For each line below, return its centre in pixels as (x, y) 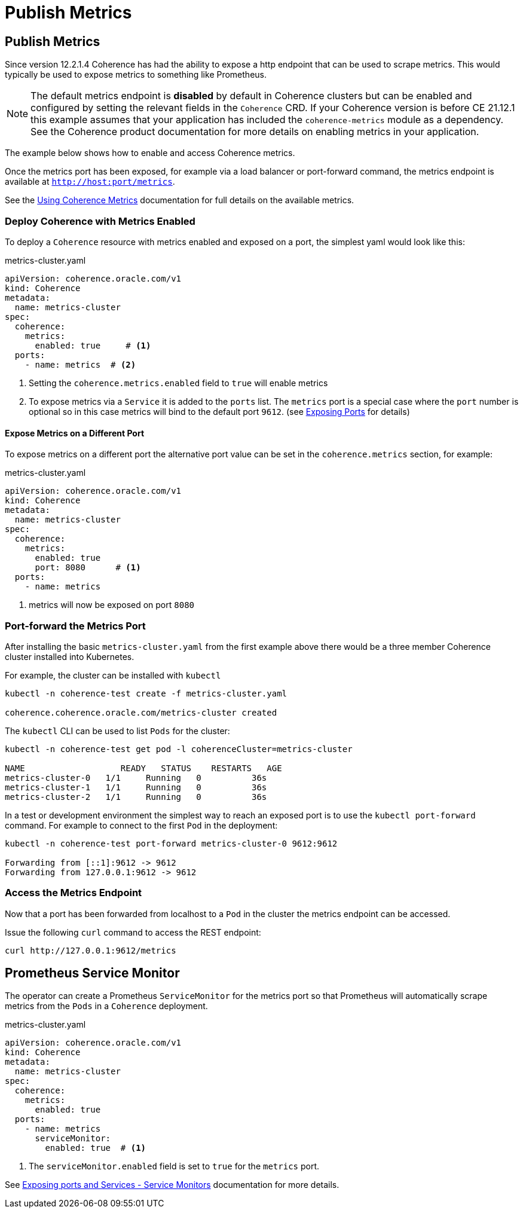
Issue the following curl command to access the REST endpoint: (133, 932)
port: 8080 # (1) (88, 568)
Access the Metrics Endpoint (74, 893)
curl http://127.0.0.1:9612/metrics (91, 950)
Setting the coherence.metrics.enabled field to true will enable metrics (178, 383)
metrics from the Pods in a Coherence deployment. (106, 1006)
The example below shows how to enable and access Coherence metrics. (150, 153)
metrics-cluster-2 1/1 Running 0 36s (136, 797)
